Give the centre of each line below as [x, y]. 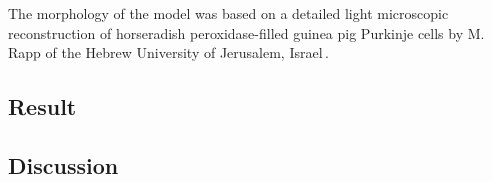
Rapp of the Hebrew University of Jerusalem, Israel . [168, 52]
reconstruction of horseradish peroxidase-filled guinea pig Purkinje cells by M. [246, 32]
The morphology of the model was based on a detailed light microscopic [228, 13]
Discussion [63, 164]
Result [42, 106]
